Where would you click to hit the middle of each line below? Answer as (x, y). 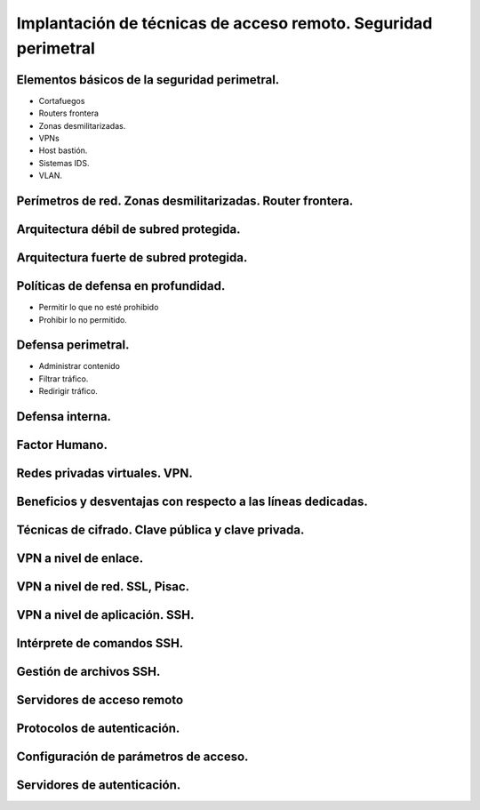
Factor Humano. (62, 445)
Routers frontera (69, 113)
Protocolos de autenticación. (98, 729)
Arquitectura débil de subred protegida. (128, 230)
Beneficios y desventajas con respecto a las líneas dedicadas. (192, 502)
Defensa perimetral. (73, 345)
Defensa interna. (64, 417)
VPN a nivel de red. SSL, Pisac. (103, 587)
